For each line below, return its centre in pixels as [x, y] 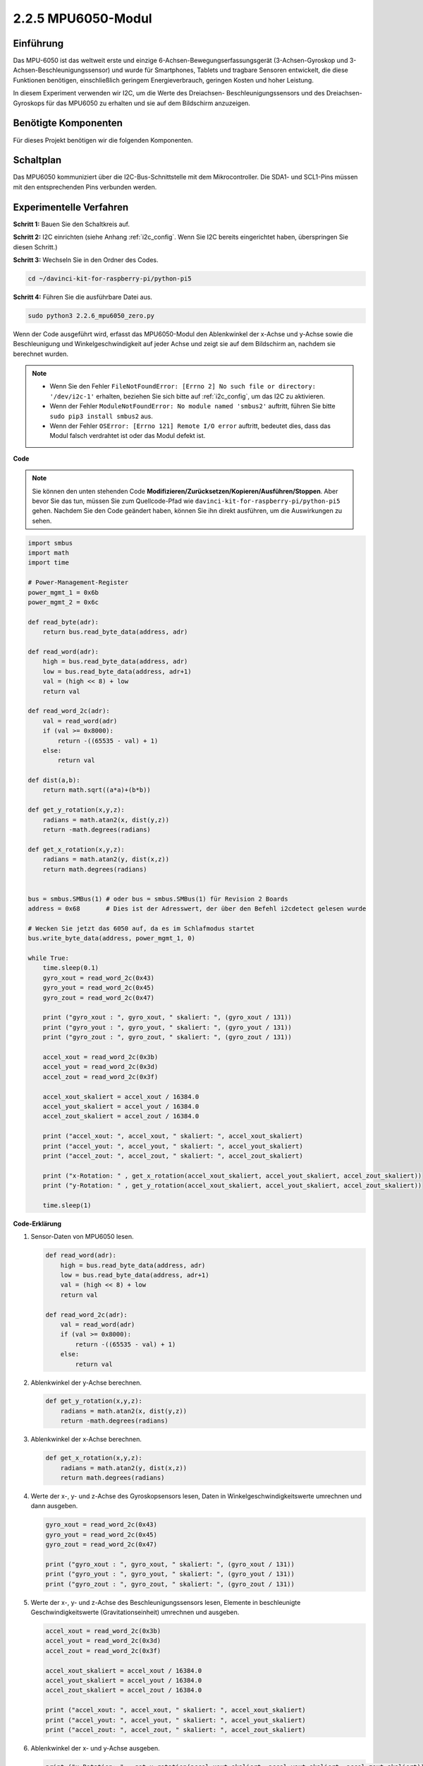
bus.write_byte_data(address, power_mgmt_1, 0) [111, 938]
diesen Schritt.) [35, 247]
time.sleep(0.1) [70, 968]
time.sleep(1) [67, 1205]
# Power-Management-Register [78, 582]
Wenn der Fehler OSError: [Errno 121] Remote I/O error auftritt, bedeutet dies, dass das [190, 426]
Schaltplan [37, 160]
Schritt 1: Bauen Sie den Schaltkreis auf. [72, 224]
